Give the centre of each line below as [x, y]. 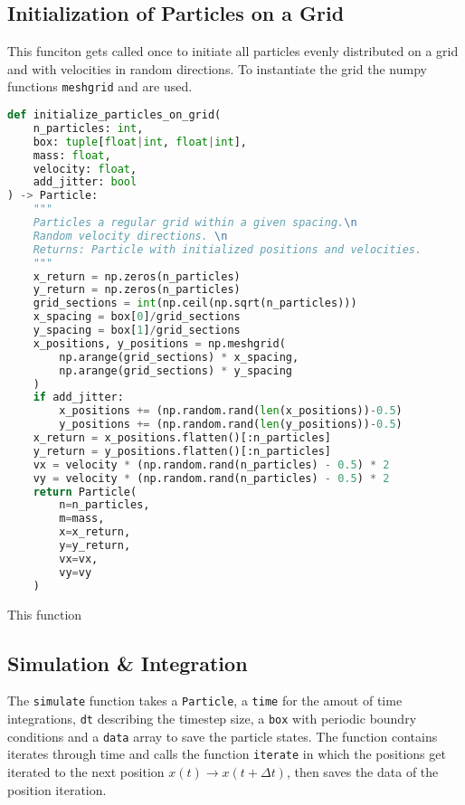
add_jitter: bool [85, 182]
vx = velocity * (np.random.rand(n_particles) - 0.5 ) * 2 [211, 464]
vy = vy [76, 572]
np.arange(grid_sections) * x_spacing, [179, 357]
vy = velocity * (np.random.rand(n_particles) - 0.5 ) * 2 [211, 478]
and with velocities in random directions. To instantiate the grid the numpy [217, 68]
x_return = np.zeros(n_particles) [137, 276]
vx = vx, [79, 559]
